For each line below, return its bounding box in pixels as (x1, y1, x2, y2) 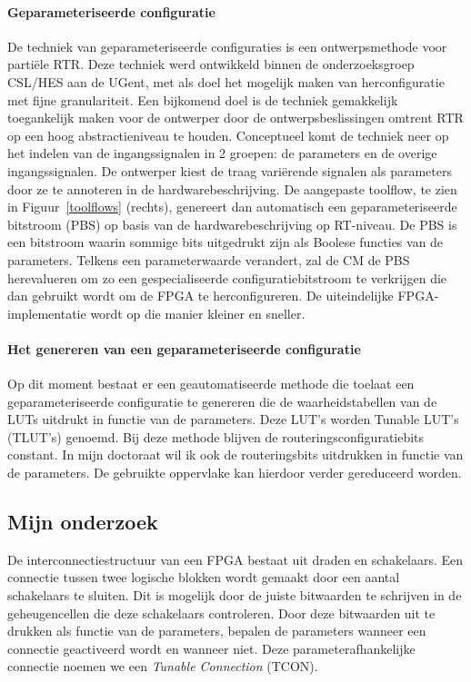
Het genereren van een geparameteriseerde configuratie (7, 339, 361, 358)
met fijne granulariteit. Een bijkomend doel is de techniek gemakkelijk (7, 90, 398, 109)
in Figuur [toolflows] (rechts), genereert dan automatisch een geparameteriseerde (7, 197, 457, 216)
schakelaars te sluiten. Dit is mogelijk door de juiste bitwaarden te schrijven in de (7, 586, 462, 605)
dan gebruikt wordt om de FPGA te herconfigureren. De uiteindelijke (7, 286, 394, 305)
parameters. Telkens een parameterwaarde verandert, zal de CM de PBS (7, 250, 410, 269)
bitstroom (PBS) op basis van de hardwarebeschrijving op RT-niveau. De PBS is (7, 214, 457, 233)
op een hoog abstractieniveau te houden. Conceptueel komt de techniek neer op (7, 125, 449, 144)
